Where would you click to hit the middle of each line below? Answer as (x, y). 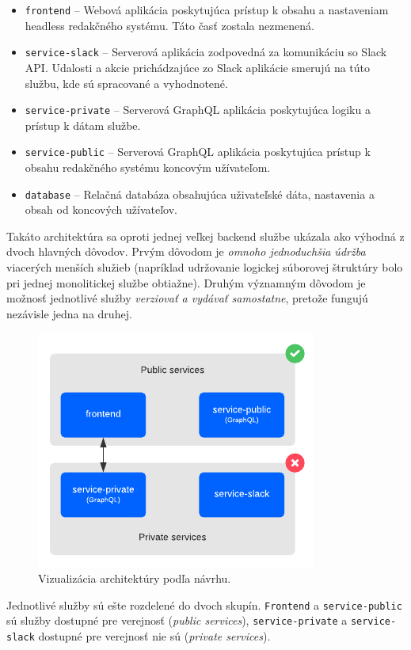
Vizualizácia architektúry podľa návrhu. (135, 578)
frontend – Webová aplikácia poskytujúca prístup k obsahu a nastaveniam (207, 10)
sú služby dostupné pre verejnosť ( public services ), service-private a (177, 620)
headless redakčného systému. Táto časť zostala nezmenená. (169, 25)
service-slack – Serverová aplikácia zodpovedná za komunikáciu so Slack (206, 52)
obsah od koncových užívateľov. (101, 209)
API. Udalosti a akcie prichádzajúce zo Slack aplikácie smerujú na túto (197, 67)
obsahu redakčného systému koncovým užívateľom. (148, 167)
